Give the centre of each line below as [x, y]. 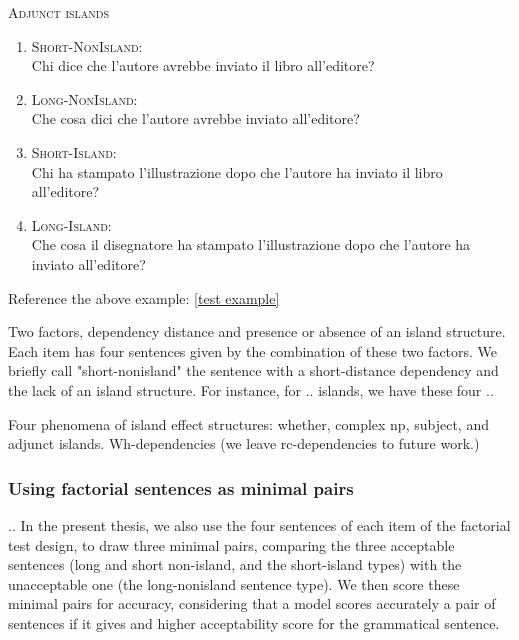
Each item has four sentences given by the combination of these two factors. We [253, 350]
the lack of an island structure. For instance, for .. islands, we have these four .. [251, 389]
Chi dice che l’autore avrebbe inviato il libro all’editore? [203, 65]
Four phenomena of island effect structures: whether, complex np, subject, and [248, 423]
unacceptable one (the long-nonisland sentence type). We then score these [234, 583]
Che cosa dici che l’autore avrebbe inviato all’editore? [195, 118]
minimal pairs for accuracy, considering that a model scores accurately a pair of [252, 603]
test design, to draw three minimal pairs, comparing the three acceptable [231, 544]
